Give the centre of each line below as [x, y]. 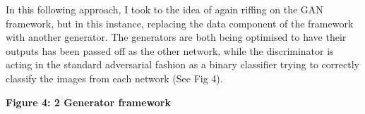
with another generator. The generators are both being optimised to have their [176, 37]
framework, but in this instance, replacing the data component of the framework [180, 23]
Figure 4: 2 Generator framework [88, 102]
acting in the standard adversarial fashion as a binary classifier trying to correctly [182, 64]
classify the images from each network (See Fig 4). [114, 78]
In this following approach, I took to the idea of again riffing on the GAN [164, 9]
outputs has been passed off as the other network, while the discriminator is [170, 50]
